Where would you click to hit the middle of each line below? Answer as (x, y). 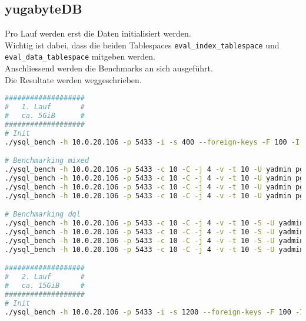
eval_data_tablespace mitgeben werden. (80, 56)
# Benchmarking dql (43, 214)
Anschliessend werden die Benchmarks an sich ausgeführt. (109, 68)
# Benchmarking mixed (47, 161)
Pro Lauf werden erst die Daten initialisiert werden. (98, 33)
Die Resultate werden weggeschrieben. (73, 79)
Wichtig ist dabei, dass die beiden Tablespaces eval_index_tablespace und (142, 45)
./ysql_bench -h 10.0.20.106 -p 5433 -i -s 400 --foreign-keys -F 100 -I (152, 142)
